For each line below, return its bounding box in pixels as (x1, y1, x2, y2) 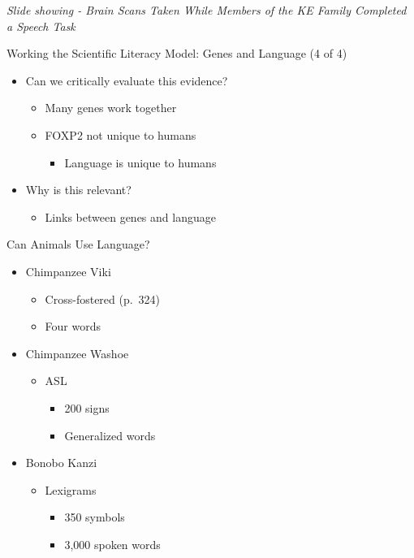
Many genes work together (45, 99, 177, 116)
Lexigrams (45, 481, 97, 498)
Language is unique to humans (64, 154, 217, 171)
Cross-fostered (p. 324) (45, 290, 161, 307)
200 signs (64, 399, 110, 416)
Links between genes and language (45, 208, 216, 225)
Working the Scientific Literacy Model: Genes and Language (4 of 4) (6, 45, 347, 62)
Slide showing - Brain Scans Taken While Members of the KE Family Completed (6, 2, 407, 18)
